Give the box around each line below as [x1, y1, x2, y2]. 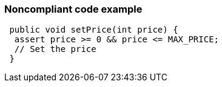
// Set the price [14, 44, 96, 54]
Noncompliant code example [4, 3, 143, 15]
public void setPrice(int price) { [9, 25, 178, 35]
